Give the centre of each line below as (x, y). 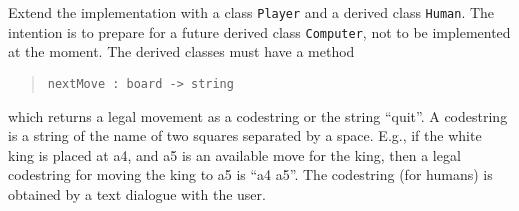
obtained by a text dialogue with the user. (137, 193)
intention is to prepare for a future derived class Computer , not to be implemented (259, 31)
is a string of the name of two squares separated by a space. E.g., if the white (245, 135)
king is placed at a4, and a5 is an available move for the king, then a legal (234, 154)
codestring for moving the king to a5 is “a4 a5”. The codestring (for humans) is (250, 174)
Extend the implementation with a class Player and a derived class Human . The (251, 12)
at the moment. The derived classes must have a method (181, 51)
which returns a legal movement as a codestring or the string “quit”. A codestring (258, 115)
